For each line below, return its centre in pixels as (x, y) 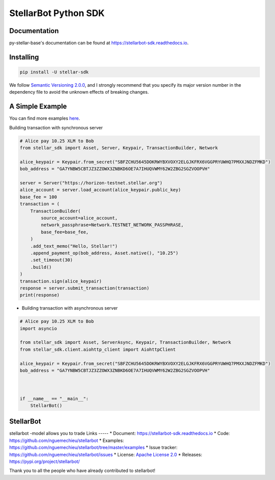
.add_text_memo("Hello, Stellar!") (74, 246)
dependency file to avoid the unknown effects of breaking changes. (79, 92)
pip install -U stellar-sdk (54, 72)
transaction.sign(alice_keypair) (61, 281)
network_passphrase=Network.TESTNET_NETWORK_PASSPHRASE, (112, 225)
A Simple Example (38, 106)
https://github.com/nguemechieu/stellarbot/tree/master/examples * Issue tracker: (93, 447)
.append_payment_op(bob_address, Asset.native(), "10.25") (104, 253)
